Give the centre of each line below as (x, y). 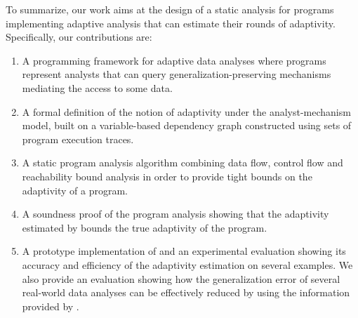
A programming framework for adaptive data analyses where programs (174, 60)
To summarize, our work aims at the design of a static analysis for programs (170, 9)
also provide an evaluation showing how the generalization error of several (181, 278)
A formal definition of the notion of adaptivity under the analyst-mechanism (186, 111)
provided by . (51, 306)
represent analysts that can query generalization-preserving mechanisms (177, 74)
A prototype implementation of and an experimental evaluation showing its (184, 251)
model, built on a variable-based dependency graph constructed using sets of (187, 125)
